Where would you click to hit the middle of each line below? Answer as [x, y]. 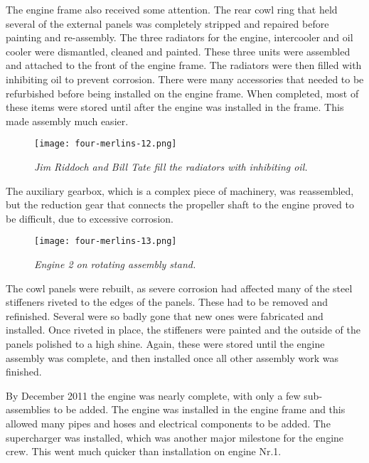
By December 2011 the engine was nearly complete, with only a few [153, 395]
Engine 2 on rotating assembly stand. [115, 264]
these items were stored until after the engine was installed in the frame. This [175, 107]
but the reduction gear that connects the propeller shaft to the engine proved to [180, 204]
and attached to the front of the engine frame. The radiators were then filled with [184, 65]
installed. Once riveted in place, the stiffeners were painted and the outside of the [183, 330]
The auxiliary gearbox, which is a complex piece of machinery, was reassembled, [180, 190]
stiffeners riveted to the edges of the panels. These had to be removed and [167, 302]
